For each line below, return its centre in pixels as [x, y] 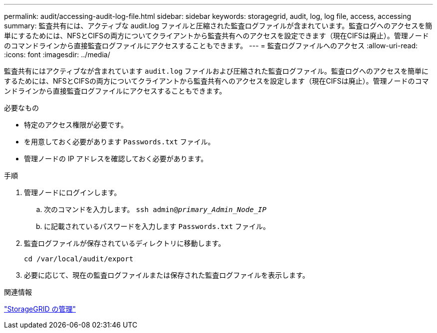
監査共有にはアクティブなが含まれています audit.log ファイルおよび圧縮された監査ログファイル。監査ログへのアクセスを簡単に [217, 71]
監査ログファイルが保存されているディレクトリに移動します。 [125, 243]
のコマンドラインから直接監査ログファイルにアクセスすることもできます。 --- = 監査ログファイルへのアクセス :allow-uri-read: [211, 46]
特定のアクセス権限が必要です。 [76, 125]
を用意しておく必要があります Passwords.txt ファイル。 [119, 142]
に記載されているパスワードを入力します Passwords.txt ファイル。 [157, 226]
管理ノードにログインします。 [73, 192]
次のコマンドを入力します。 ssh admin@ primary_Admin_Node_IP [155, 209]
